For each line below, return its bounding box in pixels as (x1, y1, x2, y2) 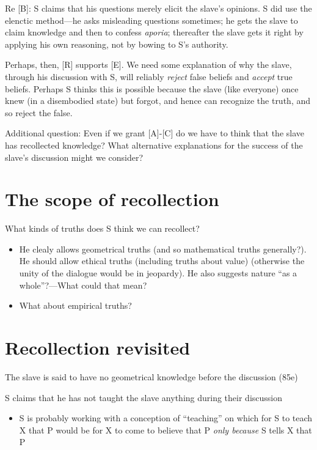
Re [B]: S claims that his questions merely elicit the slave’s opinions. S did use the (5, 2, 312, 14)
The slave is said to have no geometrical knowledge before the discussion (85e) (5, 370, 298, 383)
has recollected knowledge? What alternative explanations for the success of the (5, 138, 303, 151)
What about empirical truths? (19, 299, 132, 312)
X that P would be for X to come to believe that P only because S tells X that (19, 423, 312, 436)
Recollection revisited (5, 335, 191, 360)
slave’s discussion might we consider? (5, 150, 144, 163)
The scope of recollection (5, 186, 219, 212)
